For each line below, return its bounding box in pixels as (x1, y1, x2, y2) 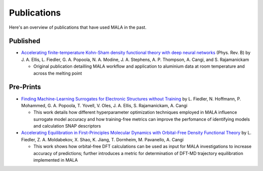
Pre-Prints (9, 83, 41, 91)
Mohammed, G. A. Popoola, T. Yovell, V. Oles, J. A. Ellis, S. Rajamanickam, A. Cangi (21, 102, 188, 108)
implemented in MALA (33, 157, 78, 163)
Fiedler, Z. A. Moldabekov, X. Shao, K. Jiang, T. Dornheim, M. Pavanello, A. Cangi (21, 136, 184, 142)
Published (9, 37, 40, 45)
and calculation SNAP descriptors (33, 123, 101, 129)
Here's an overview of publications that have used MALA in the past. (9, 24, 147, 30)
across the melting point (33, 70, 82, 76)
